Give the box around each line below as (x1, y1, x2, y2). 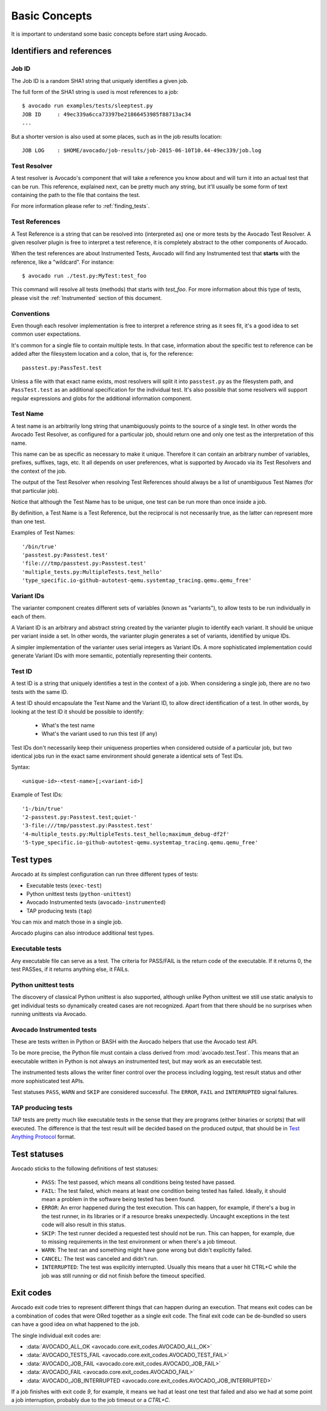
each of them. (11, 613, 47, 620)
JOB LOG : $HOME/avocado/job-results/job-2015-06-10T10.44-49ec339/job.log (22, 147, 262, 154)
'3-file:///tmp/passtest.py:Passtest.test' (22, 822, 153, 829)
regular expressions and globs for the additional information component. (11, 395, 192, 402)
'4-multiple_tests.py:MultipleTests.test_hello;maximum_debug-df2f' (22, 830, 230, 838)
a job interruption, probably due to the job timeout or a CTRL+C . (11, 1396, 171, 1404)
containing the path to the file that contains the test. (11, 191, 140, 198)
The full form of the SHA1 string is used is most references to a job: (11, 88, 179, 96)
